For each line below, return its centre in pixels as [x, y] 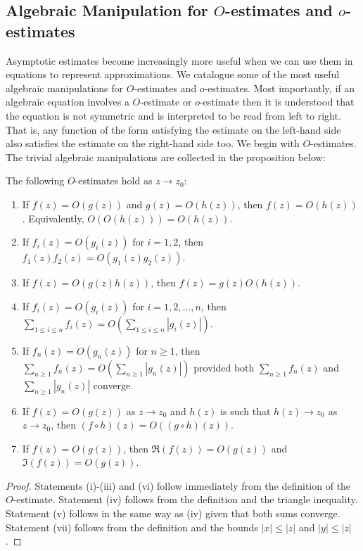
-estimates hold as [114, 180]
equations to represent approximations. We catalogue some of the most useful [173, 74]
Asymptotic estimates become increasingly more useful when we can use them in [179, 60]
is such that [246, 411]
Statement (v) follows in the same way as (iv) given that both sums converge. [173, 513]
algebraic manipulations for [65, 88]
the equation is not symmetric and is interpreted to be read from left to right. [173, 115]
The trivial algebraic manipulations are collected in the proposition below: [166, 157]
